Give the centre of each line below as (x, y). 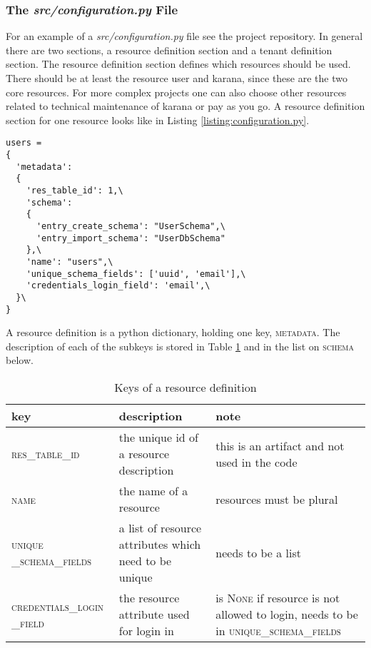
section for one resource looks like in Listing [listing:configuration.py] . (158, 120)
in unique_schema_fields (278, 631)
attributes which (160, 544)
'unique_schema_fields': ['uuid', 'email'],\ (136, 274)
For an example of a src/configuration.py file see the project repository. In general (184, 36)
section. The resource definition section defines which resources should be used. (178, 64)
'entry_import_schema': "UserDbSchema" (131, 238)
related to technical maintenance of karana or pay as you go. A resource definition (185, 106)
